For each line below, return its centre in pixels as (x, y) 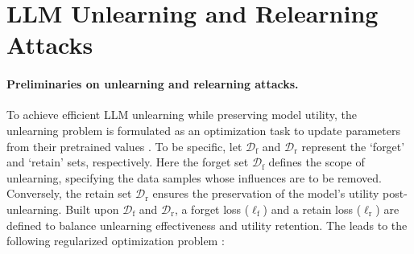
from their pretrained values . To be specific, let (124, 146)
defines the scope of (317, 162)
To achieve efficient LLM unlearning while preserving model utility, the (182, 115)
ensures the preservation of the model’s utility (266, 193)
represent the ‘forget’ (353, 146)
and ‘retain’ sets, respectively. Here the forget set (128, 162)
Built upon (92, 209)
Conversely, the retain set (69, 193)
